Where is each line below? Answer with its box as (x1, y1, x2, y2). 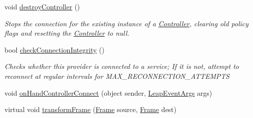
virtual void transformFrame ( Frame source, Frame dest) (4, 104, 177, 115)
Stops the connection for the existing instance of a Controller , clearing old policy (4, 18, 249, 28)
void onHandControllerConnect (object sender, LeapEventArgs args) (4, 87, 212, 98)
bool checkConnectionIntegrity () (4, 44, 104, 55)
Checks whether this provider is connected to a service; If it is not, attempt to (4, 61, 239, 71)
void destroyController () (4, 1, 80, 11)
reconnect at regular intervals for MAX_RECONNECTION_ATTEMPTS (4, 70, 230, 81)
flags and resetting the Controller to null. (4, 28, 130, 38)
